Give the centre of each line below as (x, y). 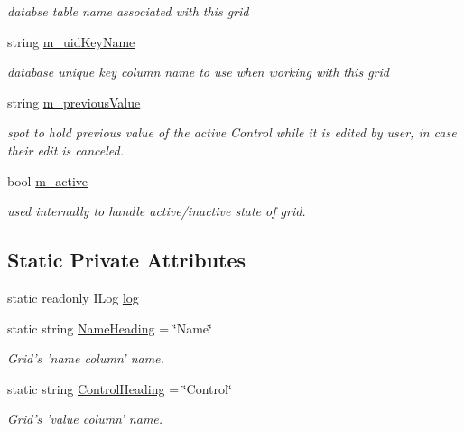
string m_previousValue (74, 102)
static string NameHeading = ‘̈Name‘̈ (110, 328)
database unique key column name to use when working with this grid (198, 72)
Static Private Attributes (127, 260)
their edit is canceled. (66, 150)
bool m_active (48, 180)
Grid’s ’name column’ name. (86, 358)
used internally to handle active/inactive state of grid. (157, 211)
